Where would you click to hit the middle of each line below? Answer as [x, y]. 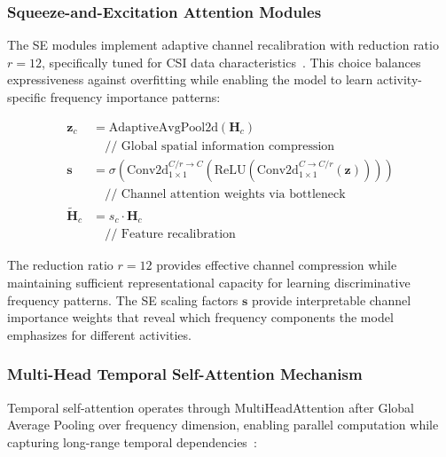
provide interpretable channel [332, 299]
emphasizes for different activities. [99, 334]
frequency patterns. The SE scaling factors [123, 299]
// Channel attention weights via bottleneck [225, 194]
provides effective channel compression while [277, 265]
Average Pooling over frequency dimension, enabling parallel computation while [223, 425]
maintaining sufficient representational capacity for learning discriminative [209, 283]
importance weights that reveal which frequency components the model [200, 317]
